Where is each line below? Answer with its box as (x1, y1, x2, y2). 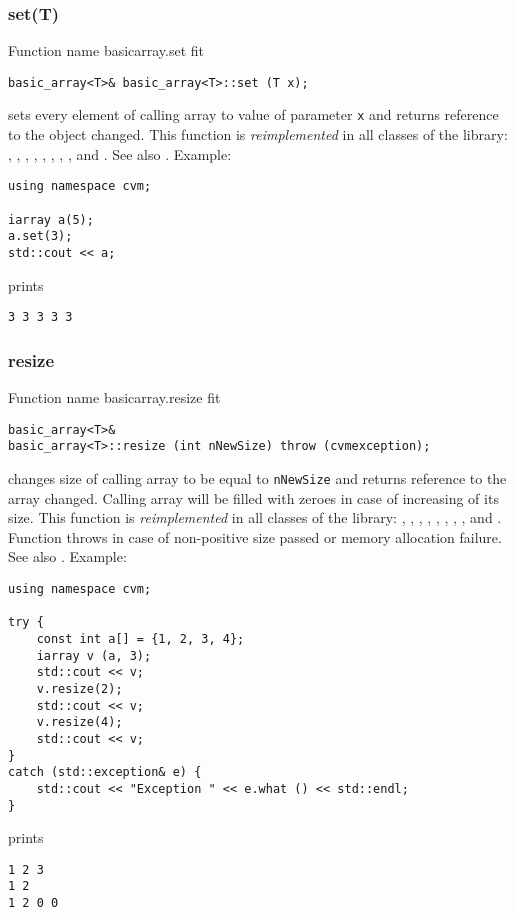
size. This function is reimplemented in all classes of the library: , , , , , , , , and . (8, 507, 502, 528)
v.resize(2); (36, 681, 123, 696)
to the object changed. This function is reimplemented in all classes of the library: (8, 124, 508, 145)
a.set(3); (8, 229, 73, 244)
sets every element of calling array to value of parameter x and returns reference (8, 104, 499, 125)
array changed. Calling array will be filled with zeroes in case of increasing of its (8, 487, 499, 508)
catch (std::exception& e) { (8, 765, 202, 780)
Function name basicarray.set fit (8, 40, 205, 61)
